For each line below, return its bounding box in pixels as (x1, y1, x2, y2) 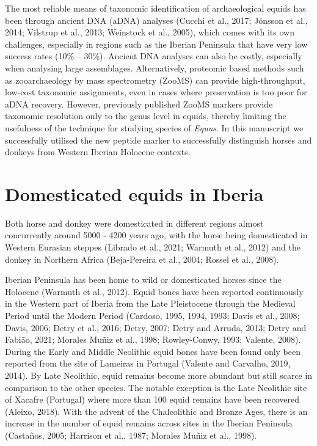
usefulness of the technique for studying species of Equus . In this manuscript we (5, 121, 304, 134)
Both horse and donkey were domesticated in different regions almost (5, 216, 264, 229)
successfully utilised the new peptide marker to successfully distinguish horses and (5, 133, 312, 146)
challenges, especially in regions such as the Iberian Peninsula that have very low (5, 37, 308, 50)
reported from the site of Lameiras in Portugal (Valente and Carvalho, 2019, (5, 357, 291, 370)
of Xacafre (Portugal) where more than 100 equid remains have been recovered (5, 393, 299, 406)
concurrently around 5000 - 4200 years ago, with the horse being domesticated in (5, 228, 308, 241)
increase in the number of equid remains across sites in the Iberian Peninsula (5, 417, 293, 430)
